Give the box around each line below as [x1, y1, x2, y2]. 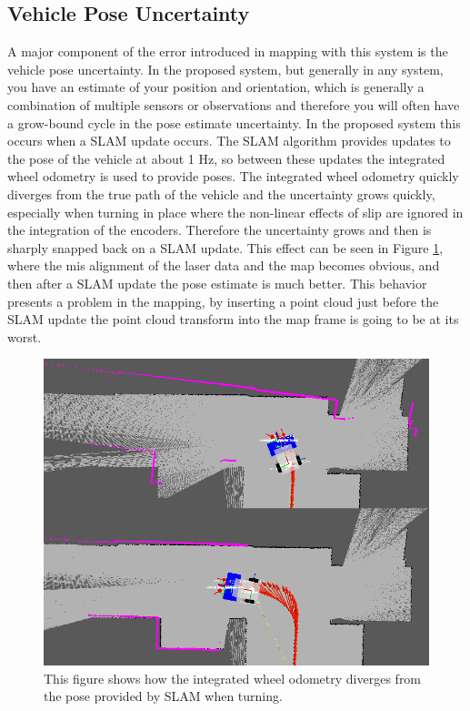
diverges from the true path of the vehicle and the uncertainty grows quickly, [7, 184, 435, 203]
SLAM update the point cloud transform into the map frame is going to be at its [7, 310, 459, 329]
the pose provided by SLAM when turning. [44, 686, 283, 706]
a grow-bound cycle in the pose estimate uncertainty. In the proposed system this [7, 113, 461, 132]
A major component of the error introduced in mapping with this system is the [7, 42, 448, 61]
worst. [7, 327, 42, 346]
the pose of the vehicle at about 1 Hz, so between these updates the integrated [7, 148, 445, 168]
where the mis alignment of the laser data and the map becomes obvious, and [7, 256, 440, 275]
